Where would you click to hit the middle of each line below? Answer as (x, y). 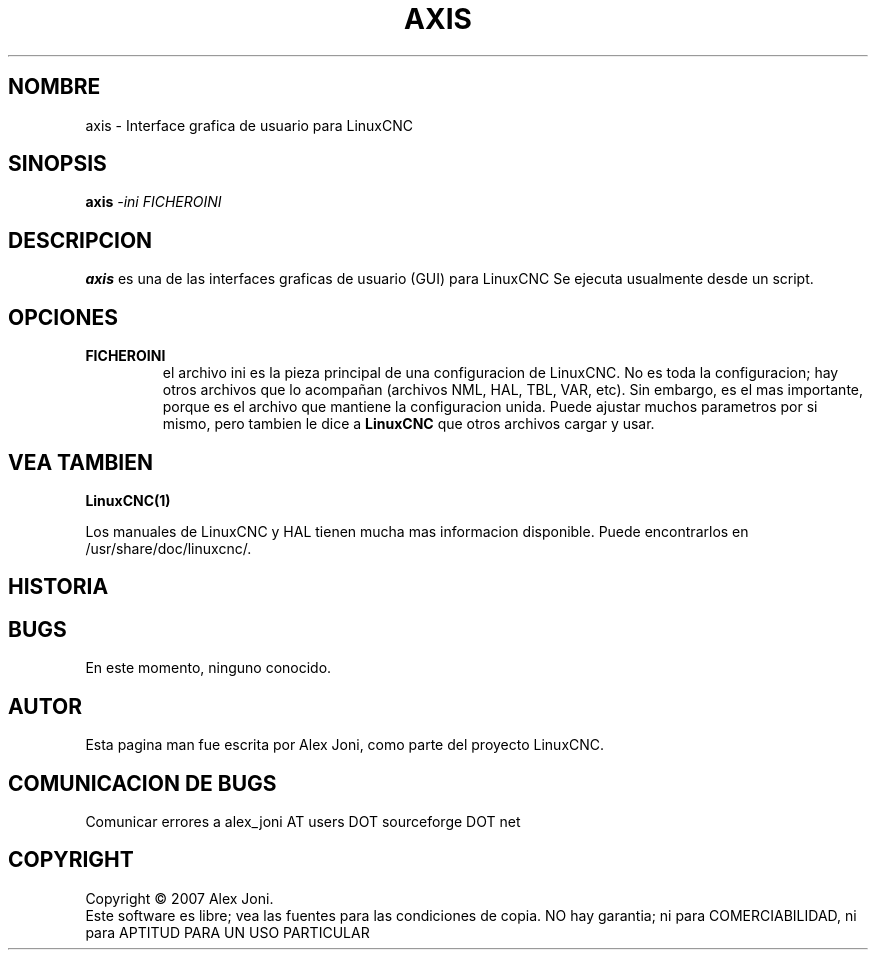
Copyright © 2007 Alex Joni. (179, 898)
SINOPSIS (57, 164)
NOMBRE (54, 87)
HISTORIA (58, 587)
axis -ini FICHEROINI (153, 202)
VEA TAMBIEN (81, 462)
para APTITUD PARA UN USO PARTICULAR (227, 932)
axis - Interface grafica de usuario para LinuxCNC (249, 125)
